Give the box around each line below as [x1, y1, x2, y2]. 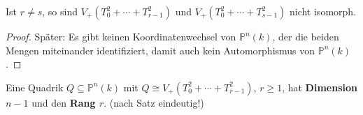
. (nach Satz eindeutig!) [104, 95, 204, 109]
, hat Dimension [282, 79, 357, 94]
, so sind [42, 4, 78, 18]
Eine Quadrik [6, 79, 64, 94]
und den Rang [31, 95, 96, 109]
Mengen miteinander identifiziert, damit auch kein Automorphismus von [6, 43, 315, 57]
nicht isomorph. [289, 4, 356, 18]
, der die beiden [272, 29, 339, 43]
